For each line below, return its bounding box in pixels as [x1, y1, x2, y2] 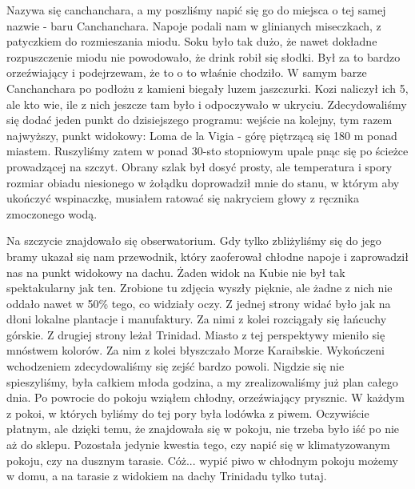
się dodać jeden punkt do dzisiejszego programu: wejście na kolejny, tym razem [6, 111, 393, 128]
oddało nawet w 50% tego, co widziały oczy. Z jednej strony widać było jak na [6, 295, 391, 311]
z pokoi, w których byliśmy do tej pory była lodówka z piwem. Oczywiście [6, 404, 369, 421]
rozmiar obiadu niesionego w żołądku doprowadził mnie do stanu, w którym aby [6, 174, 400, 190]
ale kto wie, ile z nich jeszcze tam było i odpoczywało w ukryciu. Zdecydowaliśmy [6, 95, 407, 112]
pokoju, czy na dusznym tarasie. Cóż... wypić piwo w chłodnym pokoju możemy [6, 451, 398, 468]
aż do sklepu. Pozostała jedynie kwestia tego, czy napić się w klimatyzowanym [6, 436, 390, 453]
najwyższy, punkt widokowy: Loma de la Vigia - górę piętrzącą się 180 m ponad [6, 126, 397, 143]
